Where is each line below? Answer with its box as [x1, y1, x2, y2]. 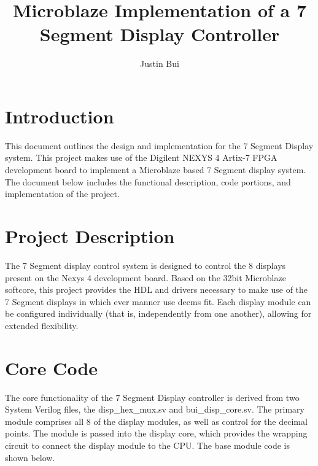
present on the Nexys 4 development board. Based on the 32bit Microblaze [5, 271, 286, 284]
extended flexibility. [5, 319, 79, 332]
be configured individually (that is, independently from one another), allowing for [5, 307, 312, 320]
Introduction [5, 103, 114, 128]
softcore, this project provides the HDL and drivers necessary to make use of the [5, 283, 308, 296]
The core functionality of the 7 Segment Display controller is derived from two [5, 390, 300, 403]
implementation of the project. [5, 187, 120, 200]
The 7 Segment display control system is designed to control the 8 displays [5, 258, 286, 271]
